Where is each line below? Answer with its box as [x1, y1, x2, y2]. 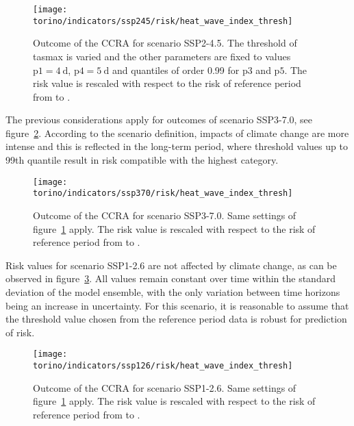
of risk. [5, 325, 35, 339]
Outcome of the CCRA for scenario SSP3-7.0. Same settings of [33, 208, 296, 222]
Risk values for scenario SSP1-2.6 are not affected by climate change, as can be [5, 258, 337, 272]
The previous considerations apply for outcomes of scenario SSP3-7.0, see [5, 112, 313, 127]
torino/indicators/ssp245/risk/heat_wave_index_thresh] [33, 16, 293, 26]
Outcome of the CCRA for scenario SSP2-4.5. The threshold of [33, 36, 297, 50]
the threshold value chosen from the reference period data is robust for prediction [5, 312, 347, 326]
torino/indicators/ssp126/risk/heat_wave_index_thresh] [33, 360, 293, 371]
